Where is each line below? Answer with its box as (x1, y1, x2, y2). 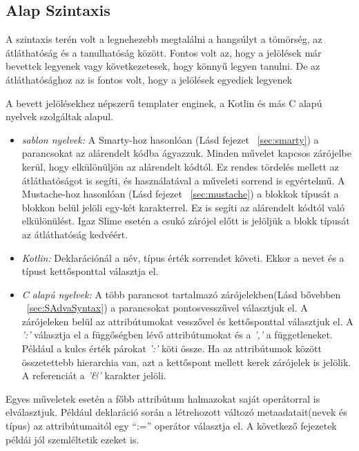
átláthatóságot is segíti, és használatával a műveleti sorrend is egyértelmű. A (21, 173, 345, 187)
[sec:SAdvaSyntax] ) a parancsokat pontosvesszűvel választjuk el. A (26, 300, 308, 315)
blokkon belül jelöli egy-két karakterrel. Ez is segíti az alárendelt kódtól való (21, 200, 345, 214)
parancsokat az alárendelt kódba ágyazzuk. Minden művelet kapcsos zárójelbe (21, 146, 351, 160)
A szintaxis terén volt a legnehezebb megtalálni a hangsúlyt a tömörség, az (6, 32, 322, 46)
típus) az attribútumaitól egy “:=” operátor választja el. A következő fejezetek (6, 419, 337, 433)
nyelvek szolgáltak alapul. (6, 109, 114, 124)
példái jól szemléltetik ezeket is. (6, 432, 139, 446)
